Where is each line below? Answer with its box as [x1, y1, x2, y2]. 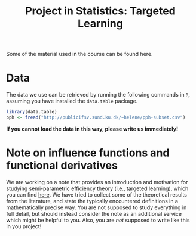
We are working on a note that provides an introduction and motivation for [6, 178, 188, 185]
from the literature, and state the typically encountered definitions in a [6, 197, 178, 204]
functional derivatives [6, 159, 118, 172]
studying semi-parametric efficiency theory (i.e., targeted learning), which [6, 185, 189, 192]
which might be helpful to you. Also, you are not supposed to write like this [6, 216, 190, 223]
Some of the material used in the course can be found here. [6, 51, 154, 58]
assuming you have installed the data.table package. [6, 97, 138, 105]
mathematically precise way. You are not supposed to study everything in [6, 204, 187, 211]
